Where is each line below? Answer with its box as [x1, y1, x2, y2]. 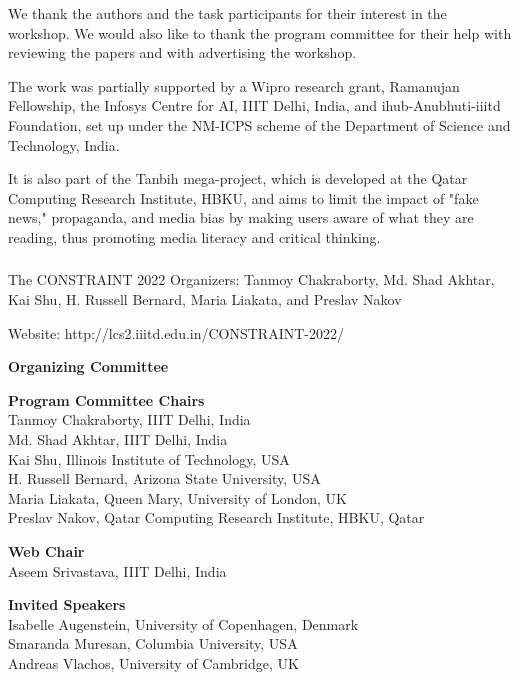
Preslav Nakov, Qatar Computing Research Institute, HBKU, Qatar [8, 507, 425, 528]
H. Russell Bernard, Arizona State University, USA [8, 468, 321, 489]
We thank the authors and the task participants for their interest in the [8, 3, 447, 23]
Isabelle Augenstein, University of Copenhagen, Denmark [8, 613, 359, 634]
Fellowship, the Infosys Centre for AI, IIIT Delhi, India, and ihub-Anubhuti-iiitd [8, 95, 501, 116]
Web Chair [8, 540, 85, 561]
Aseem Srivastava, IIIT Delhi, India [8, 560, 227, 581]
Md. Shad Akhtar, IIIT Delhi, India [8, 429, 228, 450]
